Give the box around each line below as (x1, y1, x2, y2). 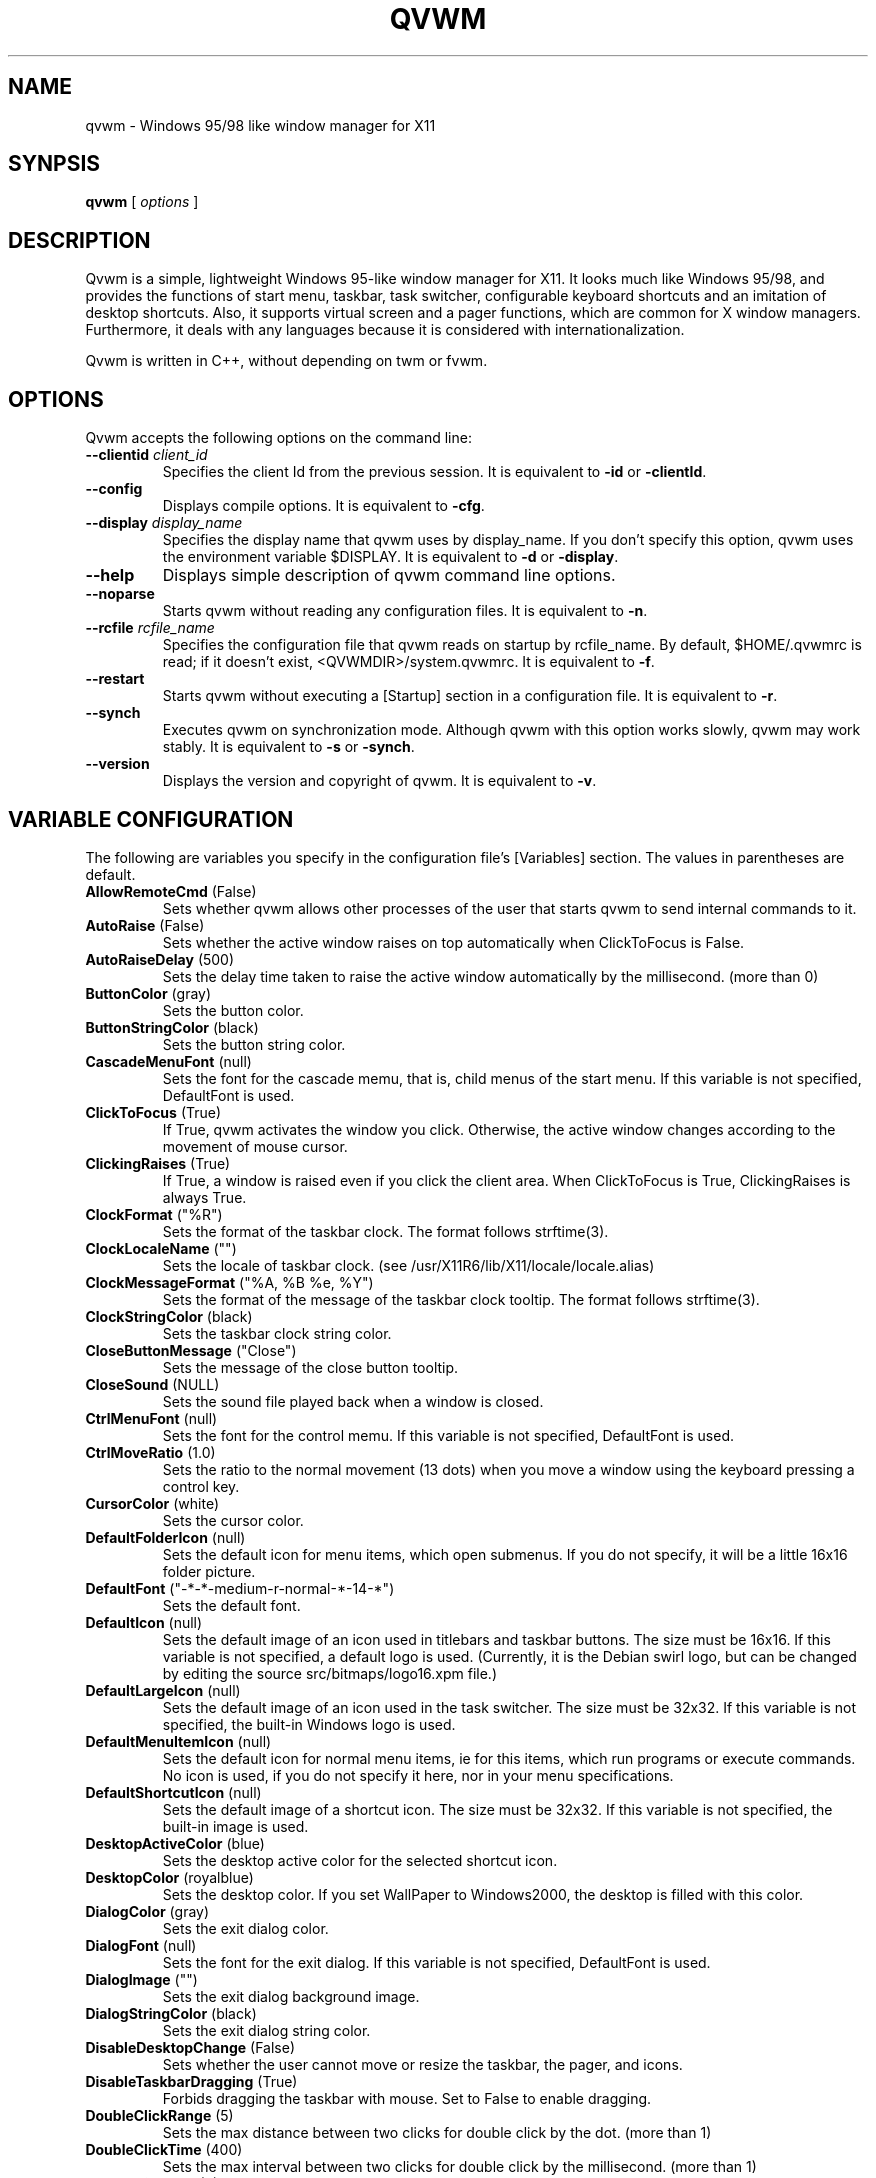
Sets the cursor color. (162, 1511, 304, 1529)
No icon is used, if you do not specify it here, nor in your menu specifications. (162, 1766, 674, 1784)
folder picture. (162, 1562, 256, 1580)
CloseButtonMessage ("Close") (85, 1341, 297, 1359)
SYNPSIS (8, 151, 101, 177)
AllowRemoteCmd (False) (85, 882, 257, 900)
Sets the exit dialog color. (162, 1919, 329, 1937)
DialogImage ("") (85, 1970, 198, 1988)
